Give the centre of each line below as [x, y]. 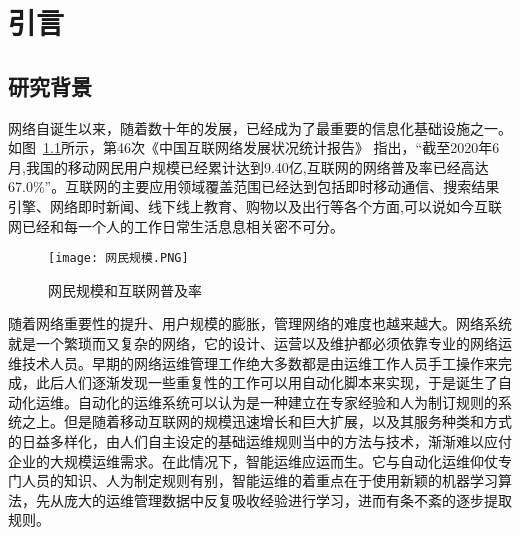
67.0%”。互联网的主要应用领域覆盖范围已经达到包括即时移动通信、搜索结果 [254, 186]
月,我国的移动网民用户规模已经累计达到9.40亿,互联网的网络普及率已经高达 [248, 166]
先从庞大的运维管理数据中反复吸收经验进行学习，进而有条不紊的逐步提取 [273, 499]
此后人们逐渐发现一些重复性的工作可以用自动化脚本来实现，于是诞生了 [266, 382]
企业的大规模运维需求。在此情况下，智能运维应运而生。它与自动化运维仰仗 [253, 460]
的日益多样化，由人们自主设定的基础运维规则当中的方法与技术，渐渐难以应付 [260, 440]
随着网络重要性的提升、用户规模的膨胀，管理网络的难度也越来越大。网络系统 [260, 323]
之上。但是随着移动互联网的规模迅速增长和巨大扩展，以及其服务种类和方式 [266, 421]
